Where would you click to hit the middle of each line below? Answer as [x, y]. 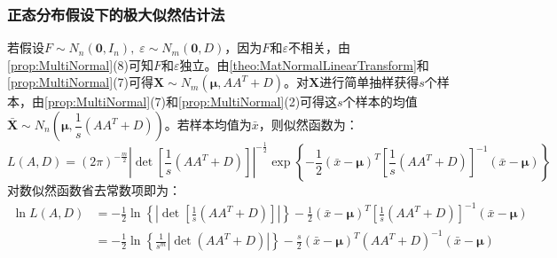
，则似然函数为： [308, 124]
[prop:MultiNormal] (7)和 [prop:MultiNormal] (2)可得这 [191, 102]
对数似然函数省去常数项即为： [94, 190]
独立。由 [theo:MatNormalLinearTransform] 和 [304, 64]
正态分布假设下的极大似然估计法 [116, 14]
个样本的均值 [380, 102]
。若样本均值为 [208, 124]
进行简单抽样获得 [369, 82]
